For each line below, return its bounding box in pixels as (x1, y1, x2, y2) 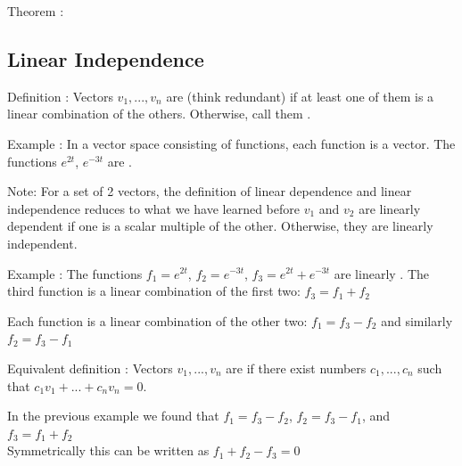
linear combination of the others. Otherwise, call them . (7, 104, 311, 123)
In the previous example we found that (7, 406, 219, 425)
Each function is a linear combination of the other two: (7, 311, 308, 330)
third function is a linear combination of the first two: (7, 282, 301, 300)
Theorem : (7, 2, 64, 20)
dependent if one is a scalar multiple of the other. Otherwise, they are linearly (7, 217, 433, 235)
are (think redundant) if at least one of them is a (166, 86, 434, 105)
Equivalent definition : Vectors (7, 358, 173, 377)
